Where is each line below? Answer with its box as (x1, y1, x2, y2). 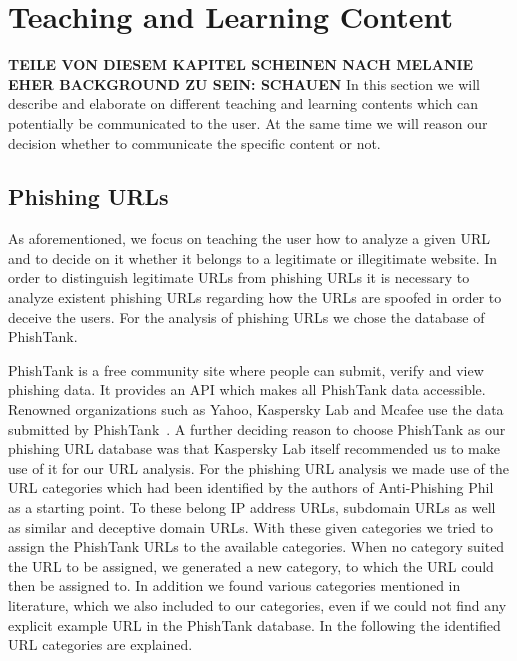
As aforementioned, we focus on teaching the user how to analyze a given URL (8, 228, 491, 249)
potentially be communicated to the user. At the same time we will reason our (8, 112, 488, 133)
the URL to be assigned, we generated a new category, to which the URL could (8, 555, 494, 576)
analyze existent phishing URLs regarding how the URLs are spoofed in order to (8, 287, 502, 308)
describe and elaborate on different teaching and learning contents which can (8, 93, 479, 114)
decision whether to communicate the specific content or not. (8, 132, 381, 153)
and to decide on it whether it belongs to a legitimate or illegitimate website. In (8, 247, 498, 268)
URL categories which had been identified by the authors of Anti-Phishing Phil (8, 477, 494, 498)
